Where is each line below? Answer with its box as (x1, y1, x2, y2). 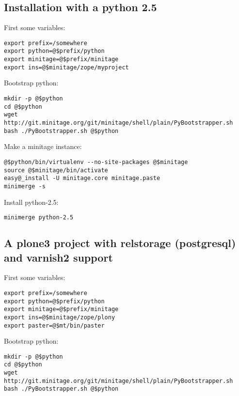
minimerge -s (4, 182, 46, 190)
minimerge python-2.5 (4, 214, 74, 221)
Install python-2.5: (4, 197, 59, 207)
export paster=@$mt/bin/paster (4, 322, 105, 329)
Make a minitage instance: (4, 141, 82, 151)
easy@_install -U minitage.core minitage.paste (4, 175, 160, 182)
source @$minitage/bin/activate (4, 166, 108, 174)
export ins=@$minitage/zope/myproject (4, 64, 129, 71)
